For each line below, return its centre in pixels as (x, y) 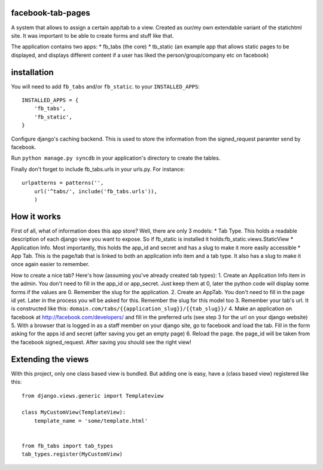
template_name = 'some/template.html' (91, 421)
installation (32, 72)
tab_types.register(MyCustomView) (72, 454)
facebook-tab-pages (51, 13)
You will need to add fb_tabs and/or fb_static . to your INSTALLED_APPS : (105, 86)
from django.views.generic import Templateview (93, 396)
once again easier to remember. (50, 264)
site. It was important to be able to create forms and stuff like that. (92, 35)
